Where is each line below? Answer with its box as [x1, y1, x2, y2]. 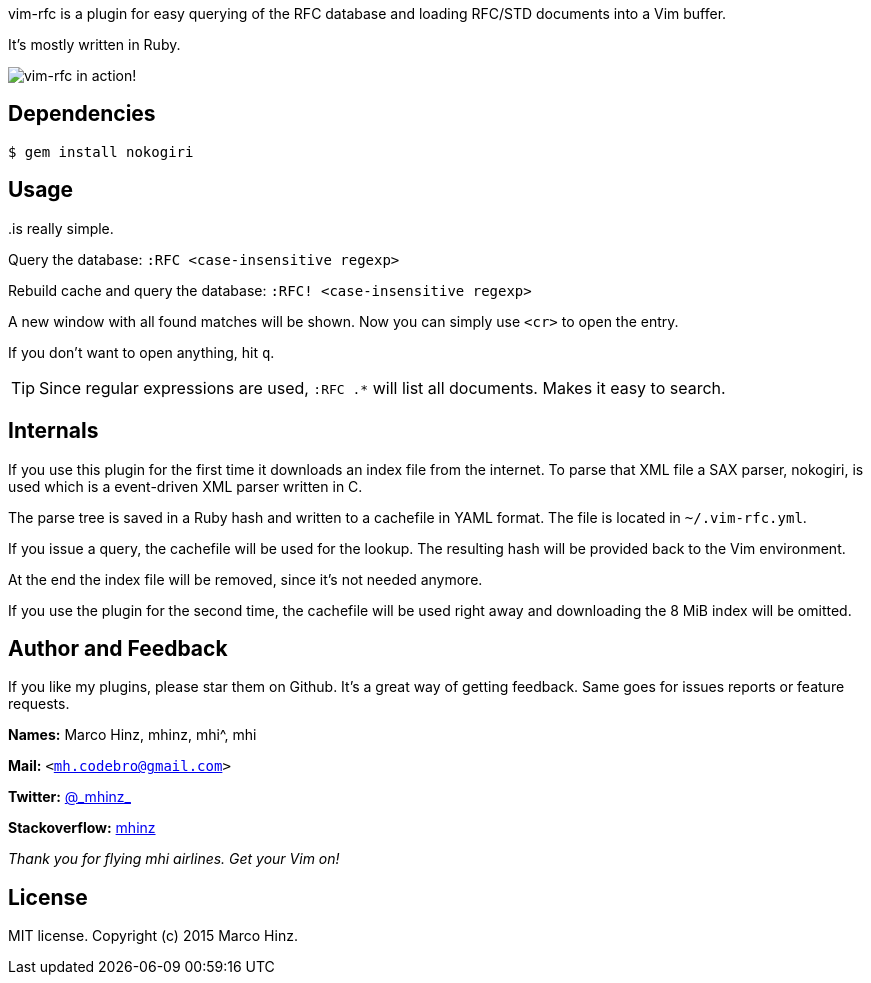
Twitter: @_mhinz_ [8, 788, 131, 806]
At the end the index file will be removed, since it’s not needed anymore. [8, 570, 483, 588]
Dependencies [8, 101, 156, 127]
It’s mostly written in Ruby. [8, 36, 181, 53]
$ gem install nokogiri [8, 143, 194, 160]
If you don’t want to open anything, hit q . [8, 343, 275, 361]
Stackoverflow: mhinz [8, 819, 156, 837]
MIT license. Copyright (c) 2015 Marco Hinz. [8, 927, 298, 945]
